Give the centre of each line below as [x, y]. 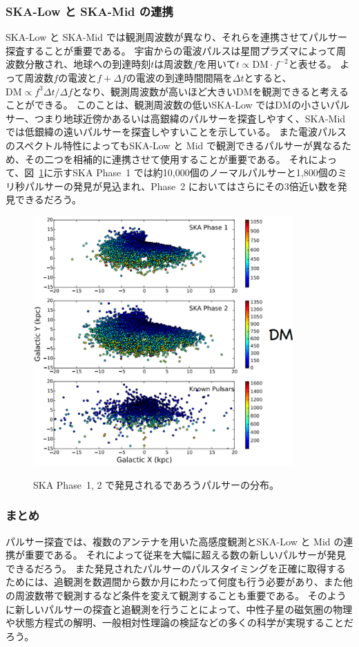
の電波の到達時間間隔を [179, 77]
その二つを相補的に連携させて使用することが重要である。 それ [166, 159]
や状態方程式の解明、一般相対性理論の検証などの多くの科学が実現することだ [179, 622]
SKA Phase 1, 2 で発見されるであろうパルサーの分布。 [156, 484]
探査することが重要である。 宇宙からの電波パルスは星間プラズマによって [171, 50]
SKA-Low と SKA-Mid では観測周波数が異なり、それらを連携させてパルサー [177, 37]
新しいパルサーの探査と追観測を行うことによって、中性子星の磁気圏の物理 [184, 609]
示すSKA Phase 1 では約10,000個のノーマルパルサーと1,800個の [195, 172]
